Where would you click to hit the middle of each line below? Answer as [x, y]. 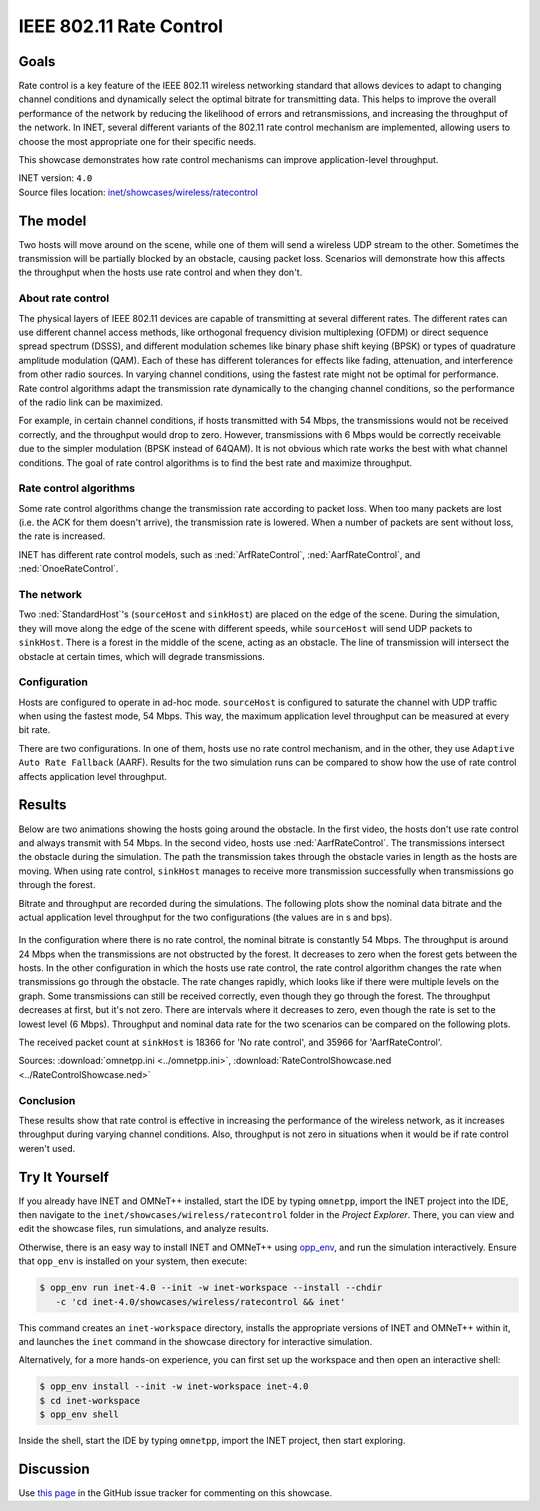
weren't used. [46, 1148]
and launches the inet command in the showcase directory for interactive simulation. [195, 1341]
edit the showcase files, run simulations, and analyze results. [143, 1229]
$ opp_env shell [79, 1414]
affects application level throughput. [92, 776]
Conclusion [47, 1100]
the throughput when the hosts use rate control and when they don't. [160, 272]
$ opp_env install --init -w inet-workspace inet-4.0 [174, 1386]
